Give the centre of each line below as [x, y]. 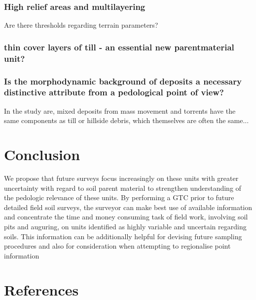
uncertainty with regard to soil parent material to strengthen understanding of [123, 188]
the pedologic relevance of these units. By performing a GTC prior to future [119, 197]
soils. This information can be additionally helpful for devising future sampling [123, 236]
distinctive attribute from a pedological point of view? [114, 92]
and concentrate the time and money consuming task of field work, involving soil [126, 217]
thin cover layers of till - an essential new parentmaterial [119, 47]
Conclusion [42, 154]
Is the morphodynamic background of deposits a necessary [123, 81]
